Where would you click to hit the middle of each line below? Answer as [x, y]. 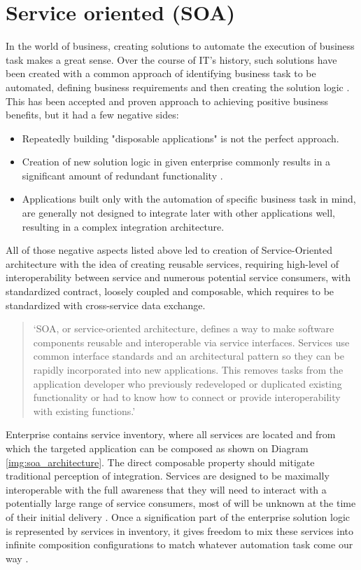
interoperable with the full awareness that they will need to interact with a [166, 489]
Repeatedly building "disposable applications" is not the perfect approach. [180, 138]
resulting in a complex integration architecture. [123, 226]
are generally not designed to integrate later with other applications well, [178, 213]
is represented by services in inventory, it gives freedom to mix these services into [179, 530]
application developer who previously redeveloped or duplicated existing [187, 383]
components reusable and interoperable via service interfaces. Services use [191, 342]
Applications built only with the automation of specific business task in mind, [189, 199]
